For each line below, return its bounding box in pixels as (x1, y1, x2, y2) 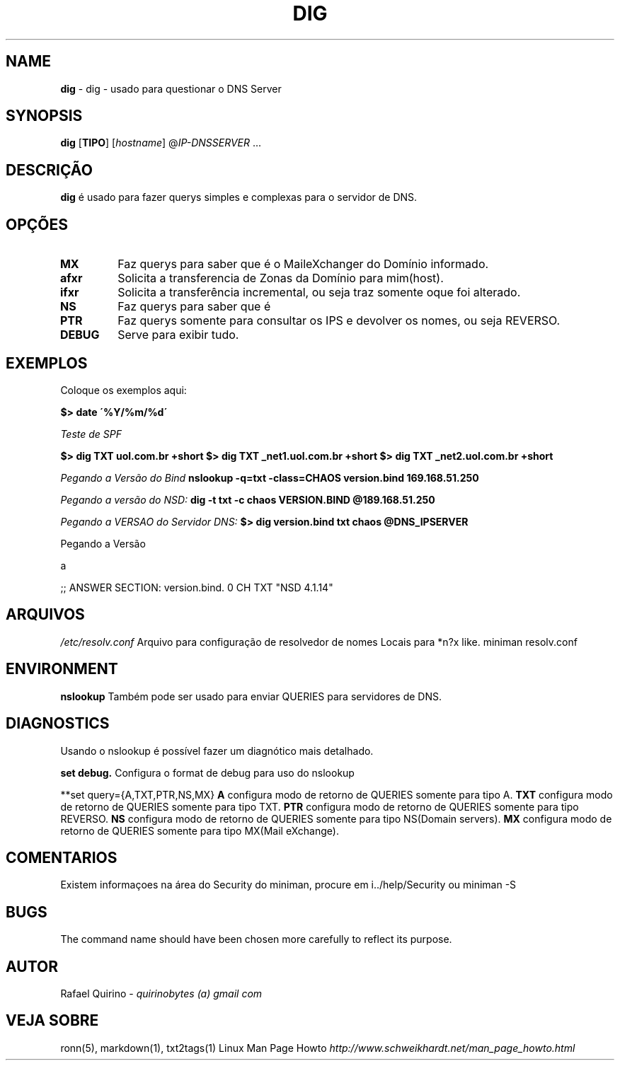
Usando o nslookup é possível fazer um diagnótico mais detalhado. (60, 744, 374, 757)
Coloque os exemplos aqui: (60, 383, 187, 396)
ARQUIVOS (6, 606, 85, 624)
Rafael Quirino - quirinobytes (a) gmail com (60, 987, 263, 1000)
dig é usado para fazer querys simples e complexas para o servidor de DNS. (60, 191, 418, 204)
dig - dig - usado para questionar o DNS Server (60, 82, 282, 95)
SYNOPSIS (6, 107, 83, 125)
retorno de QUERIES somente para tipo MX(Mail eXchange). (60, 824, 339, 837)
